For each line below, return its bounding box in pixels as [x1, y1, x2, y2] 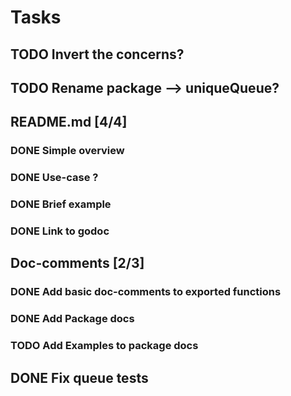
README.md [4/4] [10, 114, 128, 131]
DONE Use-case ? [10, 171, 99, 185]
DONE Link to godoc [10, 224, 110, 238]
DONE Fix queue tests [10, 369, 149, 386]
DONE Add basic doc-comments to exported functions [10, 285, 282, 299]
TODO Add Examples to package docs [10, 339, 199, 353]
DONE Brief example [10, 197, 112, 211]
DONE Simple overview [10, 144, 125, 158]
